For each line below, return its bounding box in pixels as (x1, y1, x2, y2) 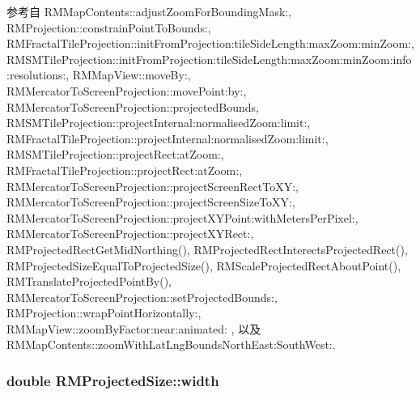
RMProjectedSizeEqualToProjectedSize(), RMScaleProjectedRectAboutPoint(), (6, 257, 401, 274)
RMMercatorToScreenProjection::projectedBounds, (6, 98, 260, 115)
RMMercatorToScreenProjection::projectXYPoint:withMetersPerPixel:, (6, 209, 358, 226)
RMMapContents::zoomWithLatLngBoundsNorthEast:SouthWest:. (6, 336, 336, 353)
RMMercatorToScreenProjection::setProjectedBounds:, (6, 288, 278, 305)
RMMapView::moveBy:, (72, 66, 191, 83)
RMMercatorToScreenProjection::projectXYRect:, (6, 225, 254, 242)
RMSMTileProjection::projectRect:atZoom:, (6, 146, 224, 163)
